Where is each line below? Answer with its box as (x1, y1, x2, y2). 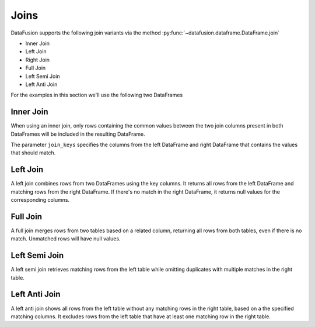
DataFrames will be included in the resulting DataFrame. (10, 130, 145, 137)
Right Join (25, 56, 50, 63)
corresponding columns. (10, 197, 70, 204)
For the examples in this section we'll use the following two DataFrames (10, 91, 183, 99)
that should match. (10, 149, 56, 156)
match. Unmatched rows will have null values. (10, 235, 121, 242)
